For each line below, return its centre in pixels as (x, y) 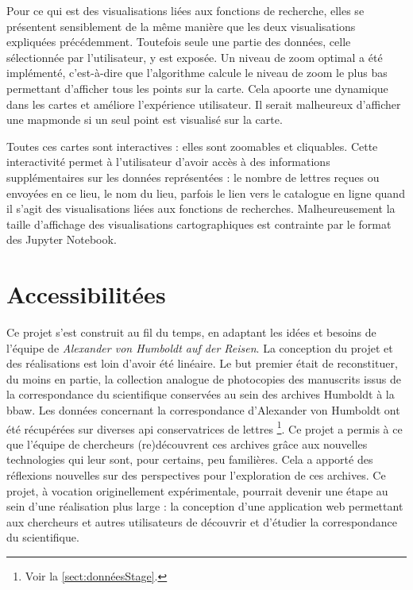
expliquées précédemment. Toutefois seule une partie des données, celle (179, 42)
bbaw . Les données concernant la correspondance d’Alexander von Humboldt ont (203, 410)
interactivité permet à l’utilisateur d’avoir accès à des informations (168, 162)
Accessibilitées (86, 294)
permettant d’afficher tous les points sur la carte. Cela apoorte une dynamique (197, 88)
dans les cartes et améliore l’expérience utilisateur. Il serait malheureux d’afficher (204, 104)
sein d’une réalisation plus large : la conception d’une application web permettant (205, 506)
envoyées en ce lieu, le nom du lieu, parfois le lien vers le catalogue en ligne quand (206, 193)
